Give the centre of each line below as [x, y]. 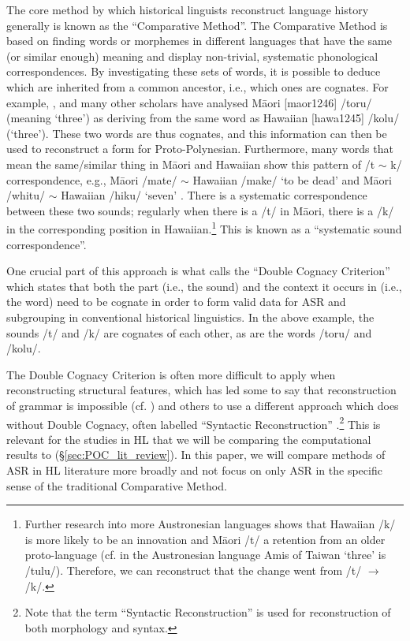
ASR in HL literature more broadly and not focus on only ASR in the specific [194, 470]
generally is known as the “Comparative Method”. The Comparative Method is [197, 25]
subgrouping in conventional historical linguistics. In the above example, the [190, 317]
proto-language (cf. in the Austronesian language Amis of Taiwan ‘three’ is [205, 555]
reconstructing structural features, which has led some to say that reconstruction [201, 390]
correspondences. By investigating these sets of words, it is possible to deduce [194, 71]
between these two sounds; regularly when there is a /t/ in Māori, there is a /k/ [200, 210]
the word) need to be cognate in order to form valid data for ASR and [176, 302]
